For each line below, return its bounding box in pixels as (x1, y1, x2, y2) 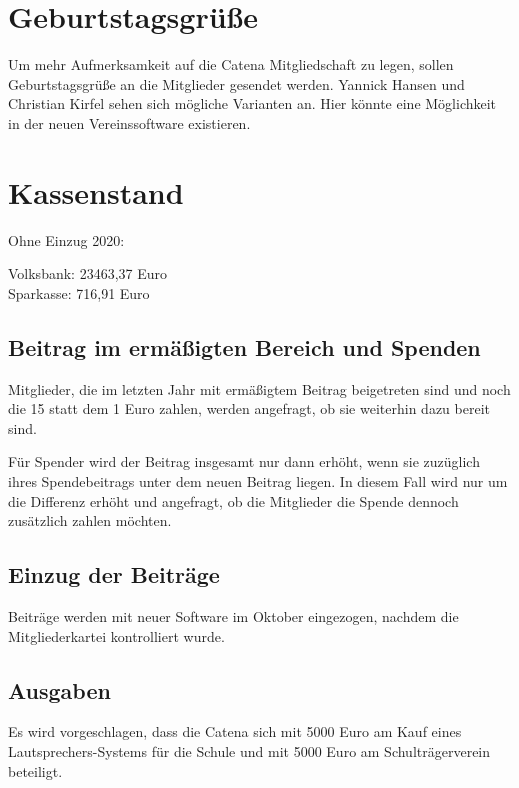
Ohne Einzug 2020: (8, 229, 125, 250)
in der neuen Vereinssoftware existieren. (8, 112, 251, 133)
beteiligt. (8, 760, 63, 781)
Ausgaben (8, 674, 111, 705)
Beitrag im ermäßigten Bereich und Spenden (8, 331, 481, 362)
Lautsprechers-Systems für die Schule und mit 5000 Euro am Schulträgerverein (8, 740, 491, 761)
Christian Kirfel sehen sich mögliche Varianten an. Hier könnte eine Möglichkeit (8, 93, 497, 114)
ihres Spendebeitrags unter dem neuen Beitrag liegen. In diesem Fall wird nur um (8, 470, 508, 491)
